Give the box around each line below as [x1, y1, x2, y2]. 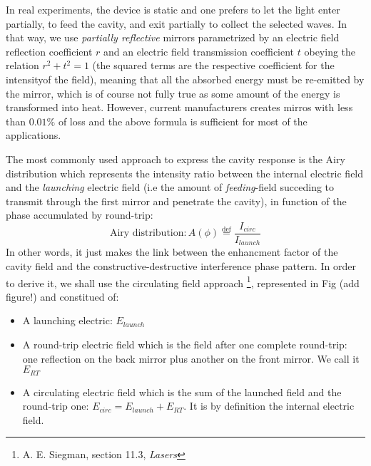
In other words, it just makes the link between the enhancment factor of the [6, 244, 338, 259]
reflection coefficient [6, 43, 93, 58]
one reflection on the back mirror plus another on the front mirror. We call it [22, 351, 360, 366]
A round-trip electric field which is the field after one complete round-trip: [22, 337, 347, 352]
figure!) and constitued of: [6, 289, 119, 304]
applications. [6, 128, 61, 143]
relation [6, 58, 39, 73]
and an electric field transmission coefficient [103, 43, 295, 58]
